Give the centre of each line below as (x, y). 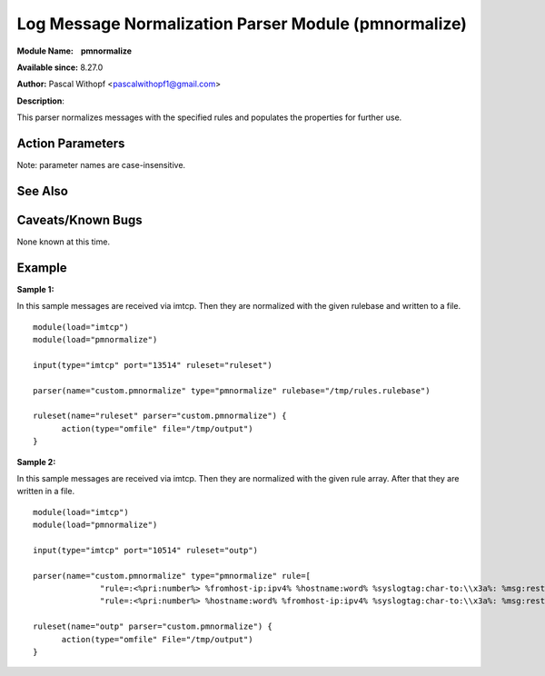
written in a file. (46, 492)
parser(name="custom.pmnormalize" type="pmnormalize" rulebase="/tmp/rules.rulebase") (232, 390)
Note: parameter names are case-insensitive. (101, 165)
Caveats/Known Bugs (79, 219)
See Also (42, 191)
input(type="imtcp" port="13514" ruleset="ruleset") (153, 365)
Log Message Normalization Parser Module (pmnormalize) (242, 24)
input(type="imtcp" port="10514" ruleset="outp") (146, 550)
